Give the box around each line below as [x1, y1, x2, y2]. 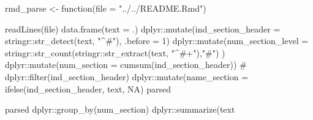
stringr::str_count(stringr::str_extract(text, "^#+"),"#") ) [5, 46, 225, 59]
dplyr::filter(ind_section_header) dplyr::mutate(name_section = [5, 70, 249, 83]
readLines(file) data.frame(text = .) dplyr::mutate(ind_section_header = [5, 22, 281, 35]
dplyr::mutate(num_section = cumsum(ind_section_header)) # [5, 58, 247, 71]
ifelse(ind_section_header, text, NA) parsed [5, 82, 171, 95]
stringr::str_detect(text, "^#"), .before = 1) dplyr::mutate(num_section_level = [5, 34, 309, 47]
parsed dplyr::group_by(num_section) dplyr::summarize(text [5, 103, 235, 116]
